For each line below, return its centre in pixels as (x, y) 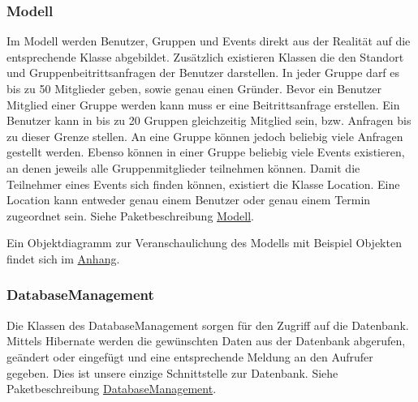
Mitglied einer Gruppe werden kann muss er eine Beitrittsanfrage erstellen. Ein (203, 104)
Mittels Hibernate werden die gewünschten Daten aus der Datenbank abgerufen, (206, 341)
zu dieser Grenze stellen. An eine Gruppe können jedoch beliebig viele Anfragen (205, 136)
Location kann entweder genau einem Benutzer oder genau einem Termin (189, 200)
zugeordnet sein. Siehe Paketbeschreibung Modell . (130, 215)
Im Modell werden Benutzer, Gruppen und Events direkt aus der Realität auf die (209, 41)
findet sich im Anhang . (63, 258)
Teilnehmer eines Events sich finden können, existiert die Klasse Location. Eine (203, 184)
